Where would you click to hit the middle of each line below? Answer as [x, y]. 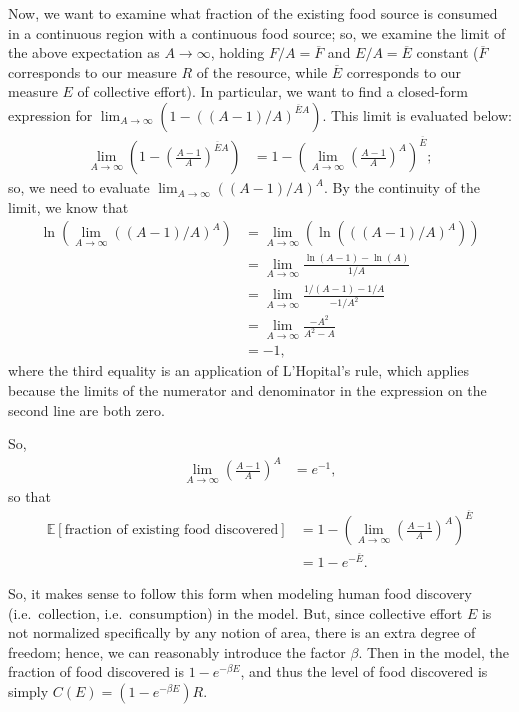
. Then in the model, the [433, 651]
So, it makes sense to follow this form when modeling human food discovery [240, 592]
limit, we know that [68, 206]
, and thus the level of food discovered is [364, 671]
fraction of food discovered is [96, 671]
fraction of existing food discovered [171, 530]
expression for [50, 114]
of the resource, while [262, 71]
